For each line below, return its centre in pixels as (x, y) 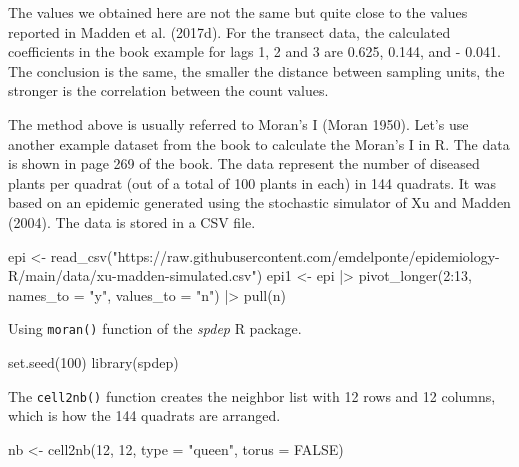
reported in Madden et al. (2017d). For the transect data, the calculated (229, 31)
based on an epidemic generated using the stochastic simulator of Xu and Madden (259, 202)
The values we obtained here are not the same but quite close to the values (238, 12)
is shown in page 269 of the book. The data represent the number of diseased (244, 163)
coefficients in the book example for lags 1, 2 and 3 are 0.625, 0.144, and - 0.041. (254, 51)
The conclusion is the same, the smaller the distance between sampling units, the (256, 70)
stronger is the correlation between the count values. (168, 90)
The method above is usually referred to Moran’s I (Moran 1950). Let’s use (238, 123)
